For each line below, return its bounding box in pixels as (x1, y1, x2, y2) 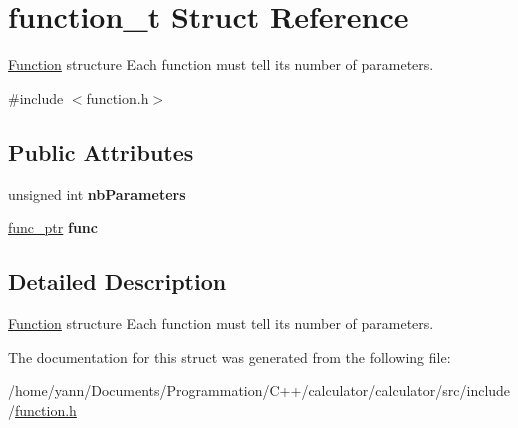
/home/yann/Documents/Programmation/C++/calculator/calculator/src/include (8, 380, 511, 401)
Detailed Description (8, 266, 227, 297)
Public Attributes (8, 136, 194, 167)
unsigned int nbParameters (8, 183, 186, 204)
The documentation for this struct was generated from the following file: (8, 346, 451, 367)
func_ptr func (8, 217, 98, 238)
